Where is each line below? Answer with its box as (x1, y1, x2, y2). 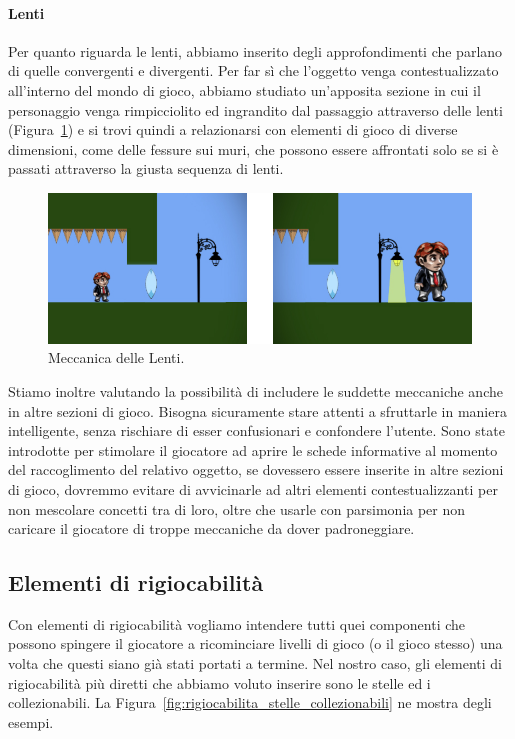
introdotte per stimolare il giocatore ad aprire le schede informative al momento (8, 439, 498, 460)
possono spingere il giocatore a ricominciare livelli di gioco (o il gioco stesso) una (8, 633, 503, 654)
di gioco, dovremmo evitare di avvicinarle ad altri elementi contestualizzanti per (8, 478, 498, 499)
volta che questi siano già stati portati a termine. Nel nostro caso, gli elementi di (8, 653, 502, 674)
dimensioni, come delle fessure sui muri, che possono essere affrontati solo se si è (8, 138, 499, 159)
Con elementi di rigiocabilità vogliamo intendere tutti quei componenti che (8, 613, 466, 634)
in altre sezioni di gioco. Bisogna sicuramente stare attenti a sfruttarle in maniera (8, 400, 507, 421)
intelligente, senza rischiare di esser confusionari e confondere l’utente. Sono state (8, 420, 505, 441)
